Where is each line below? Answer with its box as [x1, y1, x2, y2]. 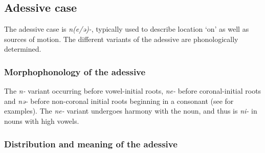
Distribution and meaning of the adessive [4, 137, 178, 150]
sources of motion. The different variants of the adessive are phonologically [4, 33, 238, 44]
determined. [4, 43, 41, 54]
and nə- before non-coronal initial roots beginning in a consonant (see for [4, 95, 234, 106]
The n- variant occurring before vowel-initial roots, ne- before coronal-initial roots [4, 85, 261, 96]
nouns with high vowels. [4, 115, 79, 126]
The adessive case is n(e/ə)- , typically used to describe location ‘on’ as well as [4, 24, 249, 34]
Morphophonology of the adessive [4, 65, 146, 78]
